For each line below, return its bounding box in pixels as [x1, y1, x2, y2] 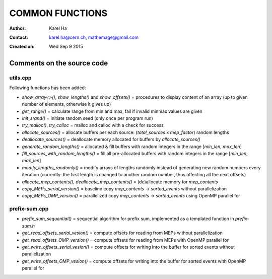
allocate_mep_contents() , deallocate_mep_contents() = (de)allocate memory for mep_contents [22, 179, 219, 185]
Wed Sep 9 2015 [49, 43, 83, 50]
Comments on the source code [9, 59, 108, 67]
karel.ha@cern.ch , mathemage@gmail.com [49, 34, 139, 40]
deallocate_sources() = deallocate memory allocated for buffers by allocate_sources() [22, 136, 201, 143]
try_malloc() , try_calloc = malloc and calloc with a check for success [22, 122, 164, 128]
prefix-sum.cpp [9, 205, 49, 213]
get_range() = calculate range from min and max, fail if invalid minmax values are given [22, 108, 202, 114]
